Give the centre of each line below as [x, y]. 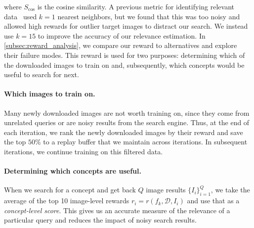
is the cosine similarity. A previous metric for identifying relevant [136, 6]
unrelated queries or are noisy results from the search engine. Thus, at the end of [127, 122]
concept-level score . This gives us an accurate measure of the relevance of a [117, 210]
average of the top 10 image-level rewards [67, 201]
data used [21, 16]
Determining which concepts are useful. [73, 171]
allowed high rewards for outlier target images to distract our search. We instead [126, 26]
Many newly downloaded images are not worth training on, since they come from [127, 113]
